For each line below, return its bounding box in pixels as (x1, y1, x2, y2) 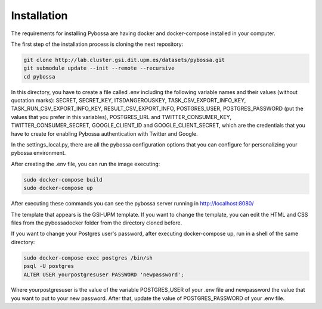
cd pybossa (23, 73, 55, 80)
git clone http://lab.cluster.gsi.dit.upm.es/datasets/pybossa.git (23, 57, 225, 63)
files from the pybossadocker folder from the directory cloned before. (11, 219, 182, 226)
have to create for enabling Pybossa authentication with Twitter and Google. (11, 130, 198, 137)
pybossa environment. (11, 149, 66, 157)
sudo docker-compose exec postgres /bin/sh (23, 254, 153, 261)
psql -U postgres (23, 263, 75, 270)
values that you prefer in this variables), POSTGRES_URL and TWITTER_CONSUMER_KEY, (11, 113, 232, 120)
